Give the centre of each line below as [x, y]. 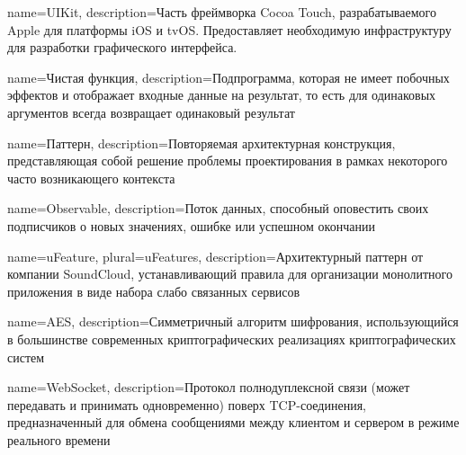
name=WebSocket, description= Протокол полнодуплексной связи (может [209, 387]
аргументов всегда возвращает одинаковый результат [151, 112]
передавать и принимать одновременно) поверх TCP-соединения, [187, 404]
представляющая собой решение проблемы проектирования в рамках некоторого [228, 161]
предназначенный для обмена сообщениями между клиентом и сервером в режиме [233, 422]
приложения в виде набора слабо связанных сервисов [154, 291]
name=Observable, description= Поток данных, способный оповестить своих [218, 208]
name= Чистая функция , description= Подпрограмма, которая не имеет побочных [229, 77]
